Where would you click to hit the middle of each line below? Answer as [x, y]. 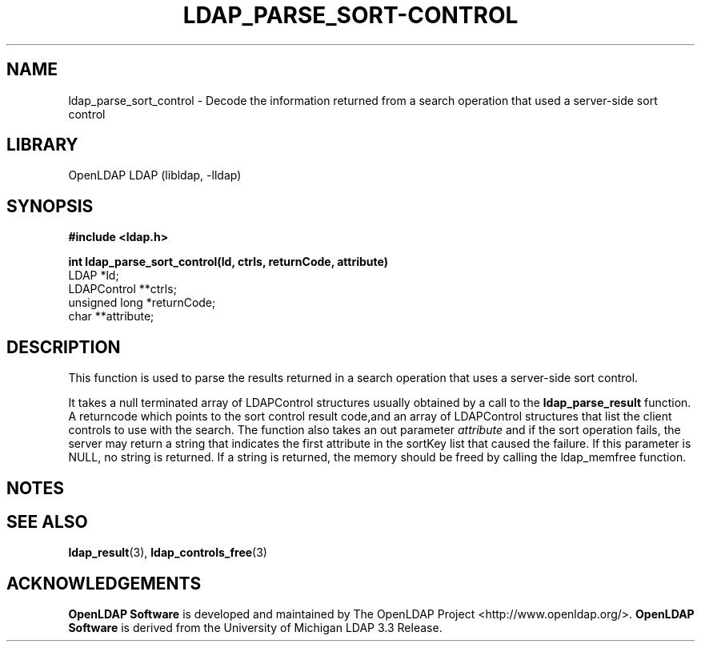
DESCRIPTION [64, 347]
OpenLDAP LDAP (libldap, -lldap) [155, 175]
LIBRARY [42, 145]
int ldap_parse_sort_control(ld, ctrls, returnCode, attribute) [228, 262]
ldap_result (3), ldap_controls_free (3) [168, 553]
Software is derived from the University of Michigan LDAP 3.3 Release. [255, 628]
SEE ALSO [47, 521]
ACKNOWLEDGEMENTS [104, 583]
